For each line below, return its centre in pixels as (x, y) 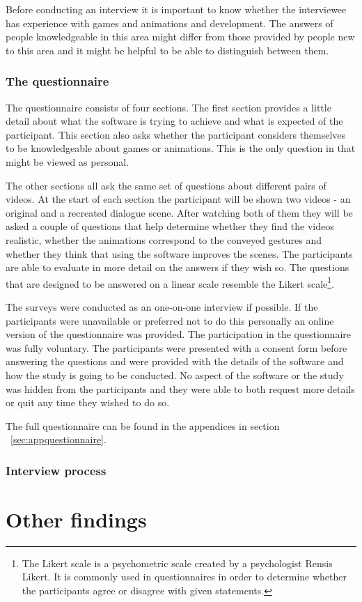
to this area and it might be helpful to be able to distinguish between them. (167, 50)
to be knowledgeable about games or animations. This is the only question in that (181, 148)
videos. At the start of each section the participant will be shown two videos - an (178, 199)
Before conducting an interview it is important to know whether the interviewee (176, 9)
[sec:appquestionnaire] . (58, 439)
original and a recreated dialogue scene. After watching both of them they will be (179, 212)
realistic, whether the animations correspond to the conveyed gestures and (164, 239)
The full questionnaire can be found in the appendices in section (143, 425)
